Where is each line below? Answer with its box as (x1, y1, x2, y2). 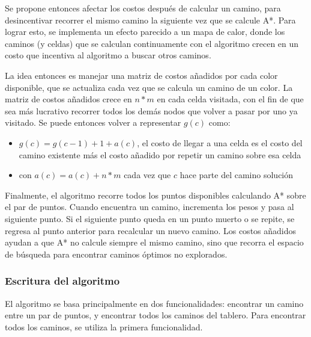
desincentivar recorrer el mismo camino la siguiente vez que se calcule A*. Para (5, 13, 296, 26)
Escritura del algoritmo (5, 273, 120, 288)
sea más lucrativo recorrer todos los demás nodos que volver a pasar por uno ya (5, 104, 298, 117)
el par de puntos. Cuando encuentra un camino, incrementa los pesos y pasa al (5, 200, 294, 213)
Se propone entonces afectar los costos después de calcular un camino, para (5, 2, 281, 14)
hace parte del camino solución (180, 168, 294, 181)
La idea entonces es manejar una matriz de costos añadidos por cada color (5, 69, 278, 81)
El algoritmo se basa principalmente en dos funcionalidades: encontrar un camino (5, 297, 304, 309)
